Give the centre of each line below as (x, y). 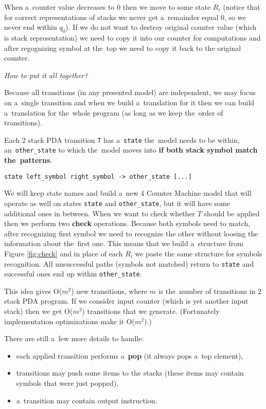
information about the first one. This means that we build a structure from (124, 243)
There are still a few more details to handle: (74, 338)
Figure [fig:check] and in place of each (64, 253)
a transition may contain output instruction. (87, 400)
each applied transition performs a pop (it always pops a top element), (130, 355)
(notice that (242, 7)
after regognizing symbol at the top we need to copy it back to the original (123, 48)
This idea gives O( (33, 291)
